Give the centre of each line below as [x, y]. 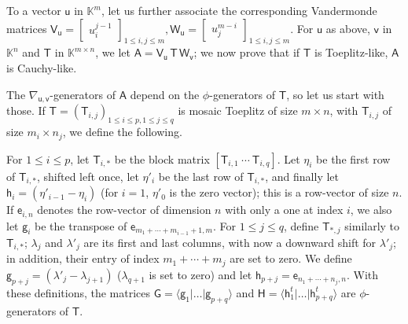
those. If [26, 110]
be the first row [353, 158]
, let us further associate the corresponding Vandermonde [239, 10]
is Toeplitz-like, [351, 52]
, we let [113, 52]
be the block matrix [162, 158]
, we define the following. [122, 132]
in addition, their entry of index [83, 258]
